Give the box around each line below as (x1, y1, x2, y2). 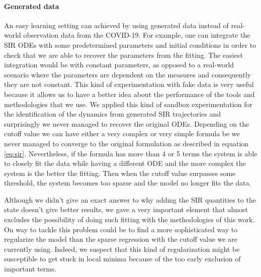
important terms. (4, 263, 57, 274)
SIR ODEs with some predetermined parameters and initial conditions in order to (4, 39, 256, 50)
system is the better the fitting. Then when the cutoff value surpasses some (4, 167, 236, 178)
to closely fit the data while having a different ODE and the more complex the (4, 158, 246, 168)
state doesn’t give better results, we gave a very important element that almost (4, 204, 248, 215)
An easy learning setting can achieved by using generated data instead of (4, 20, 229, 30)
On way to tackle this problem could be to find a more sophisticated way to (4, 224, 238, 234)
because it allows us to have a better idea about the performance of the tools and (4, 88, 255, 99)
